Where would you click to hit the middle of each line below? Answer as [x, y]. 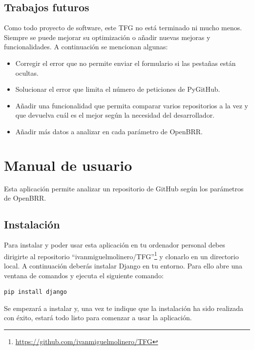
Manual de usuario [68, 165]
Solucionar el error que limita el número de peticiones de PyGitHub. [118, 89]
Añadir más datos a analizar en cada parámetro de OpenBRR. [109, 131]
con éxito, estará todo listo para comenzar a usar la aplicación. [98, 318]
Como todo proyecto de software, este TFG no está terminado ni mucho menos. [123, 28]
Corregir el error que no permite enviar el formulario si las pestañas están [126, 63]
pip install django [35, 292]
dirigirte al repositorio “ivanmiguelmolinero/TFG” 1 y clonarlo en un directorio [121, 255]
